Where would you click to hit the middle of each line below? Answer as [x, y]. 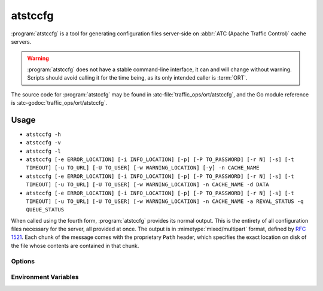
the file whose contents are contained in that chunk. [75, 245]
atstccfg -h [43, 134]
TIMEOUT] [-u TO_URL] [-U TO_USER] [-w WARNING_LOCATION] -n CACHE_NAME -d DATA [147, 185]
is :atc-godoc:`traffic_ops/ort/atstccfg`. [59, 102]
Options [23, 261]
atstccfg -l [43, 151]
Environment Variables [45, 277]
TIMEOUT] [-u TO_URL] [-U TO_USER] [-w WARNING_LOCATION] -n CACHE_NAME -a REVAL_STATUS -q [165, 201]
